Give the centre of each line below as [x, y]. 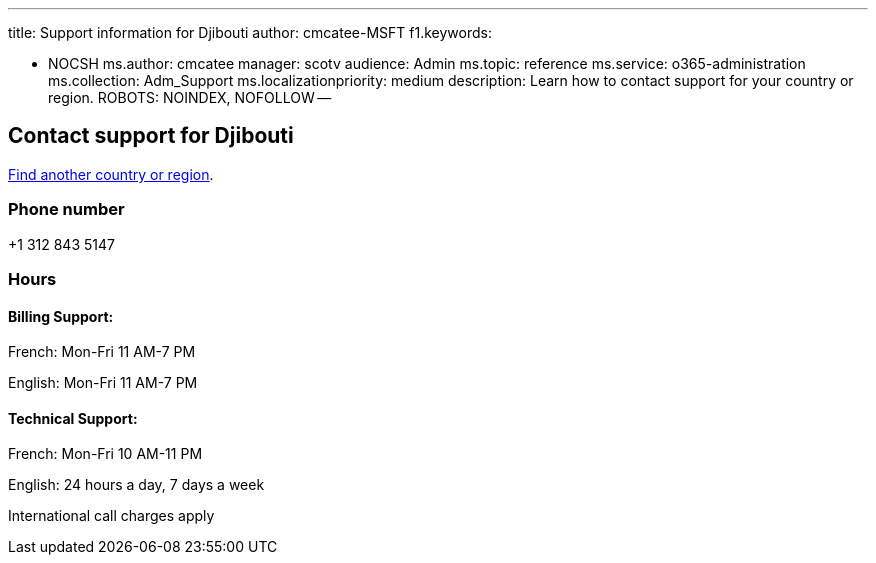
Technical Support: [73, 418]
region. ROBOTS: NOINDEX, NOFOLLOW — [190, 97]
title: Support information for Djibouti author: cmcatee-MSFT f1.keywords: [250, 32]
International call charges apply [111, 516]
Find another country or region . [111, 174]
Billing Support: [61, 316]
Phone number [66, 209]
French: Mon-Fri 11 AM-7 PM [102, 352]
